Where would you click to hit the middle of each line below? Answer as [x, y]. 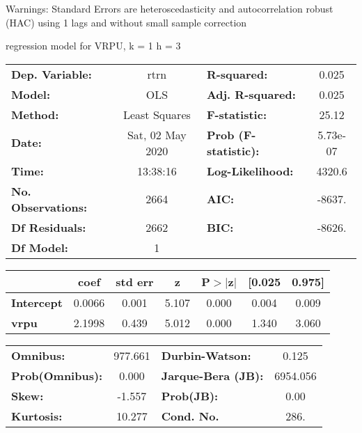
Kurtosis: [37, 416]
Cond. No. [190, 416]
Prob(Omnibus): [57, 375]
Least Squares [157, 114]
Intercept [37, 302]
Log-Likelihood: [250, 171]
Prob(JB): [190, 395]
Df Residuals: [49, 227]
